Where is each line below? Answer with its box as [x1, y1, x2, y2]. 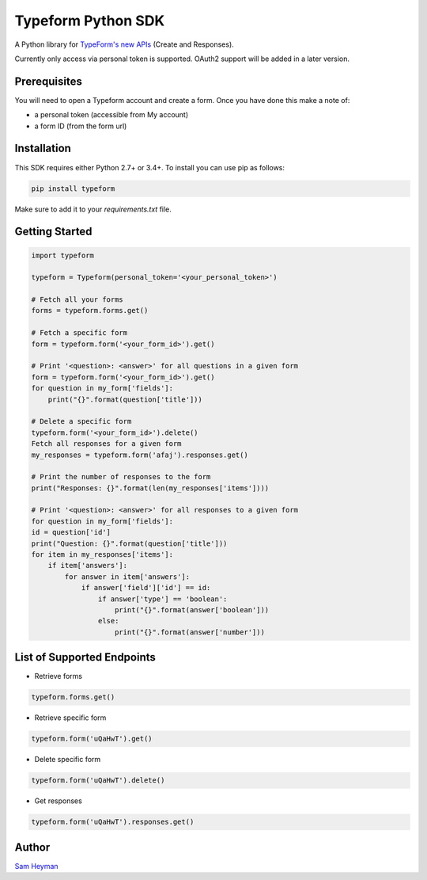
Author [14, 840, 51, 854]
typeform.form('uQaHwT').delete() [31, 776, 165, 785]
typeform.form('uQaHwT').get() [31, 734, 153, 744]
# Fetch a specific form [31, 329, 128, 337]
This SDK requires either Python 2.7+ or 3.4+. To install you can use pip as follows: [14, 162, 285, 172]
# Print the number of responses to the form [31, 472, 211, 482]
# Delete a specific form [31, 417, 132, 426]
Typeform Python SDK [14, 12, 165, 29]
